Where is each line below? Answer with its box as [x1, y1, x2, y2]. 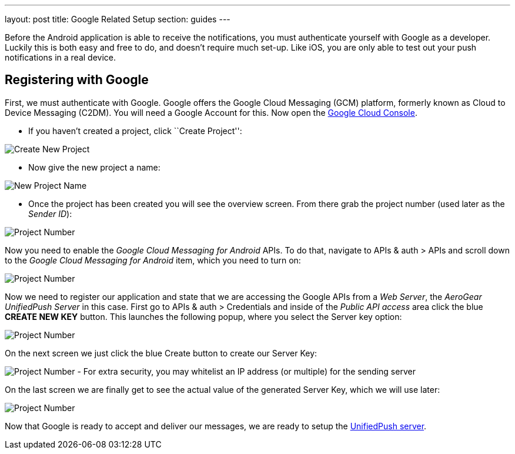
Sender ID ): [28, 208, 72, 219]
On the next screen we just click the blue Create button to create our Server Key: [5, 348, 317, 358]
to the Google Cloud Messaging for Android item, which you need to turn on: [5, 255, 301, 265]
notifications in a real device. [5, 52, 116, 62]
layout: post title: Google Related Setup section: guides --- [5, 14, 230, 24]
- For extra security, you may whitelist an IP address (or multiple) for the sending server [77, 366, 416, 376]
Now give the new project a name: [28, 162, 160, 172]
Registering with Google [5, 72, 149, 88]
